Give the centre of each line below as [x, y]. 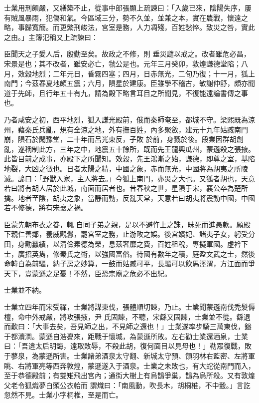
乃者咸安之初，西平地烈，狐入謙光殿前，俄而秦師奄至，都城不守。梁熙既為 [126, 119]
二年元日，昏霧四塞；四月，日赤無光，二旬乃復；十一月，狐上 [154, 73]
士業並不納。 [25, 290]
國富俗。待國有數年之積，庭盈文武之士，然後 [182, 253]
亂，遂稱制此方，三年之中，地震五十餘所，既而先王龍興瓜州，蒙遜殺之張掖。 [129, 149]
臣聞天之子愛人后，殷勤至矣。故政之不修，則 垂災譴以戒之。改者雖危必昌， [127, 54]
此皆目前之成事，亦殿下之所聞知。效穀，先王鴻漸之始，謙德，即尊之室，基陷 [129, 159]
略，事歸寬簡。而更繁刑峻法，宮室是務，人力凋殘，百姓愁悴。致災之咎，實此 [129, 27]
